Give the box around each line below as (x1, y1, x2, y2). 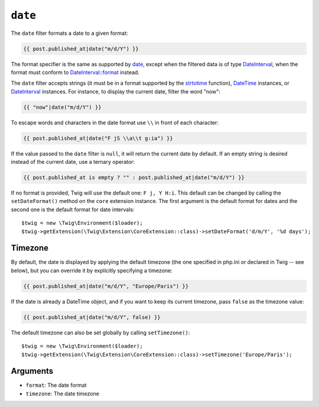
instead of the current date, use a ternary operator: (11, 159, 135, 166)
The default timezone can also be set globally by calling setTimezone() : (11, 329, 190, 336)
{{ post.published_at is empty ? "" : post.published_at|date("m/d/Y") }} (23, 175, 245, 180)
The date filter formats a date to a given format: (11, 30, 128, 37)
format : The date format (25, 382, 87, 389)
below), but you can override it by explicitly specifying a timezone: (11, 267, 172, 274)
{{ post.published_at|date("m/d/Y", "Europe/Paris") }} (23, 283, 189, 289)
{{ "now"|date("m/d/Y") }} (23, 104, 102, 111)
